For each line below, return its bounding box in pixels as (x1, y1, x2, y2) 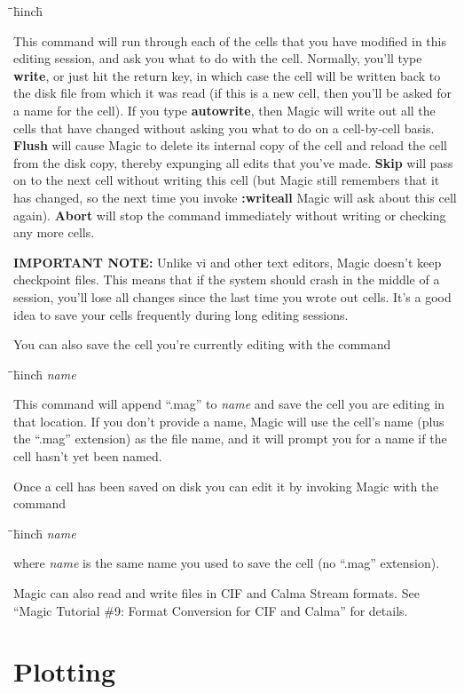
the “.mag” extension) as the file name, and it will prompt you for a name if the (13, 429, 447, 448)
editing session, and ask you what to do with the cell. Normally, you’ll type (13, 49, 422, 68)
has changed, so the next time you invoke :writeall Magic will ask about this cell (13, 187, 457, 206)
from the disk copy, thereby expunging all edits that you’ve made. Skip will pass (13, 153, 453, 172)
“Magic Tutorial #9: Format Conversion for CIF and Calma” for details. (13, 601, 408, 619)
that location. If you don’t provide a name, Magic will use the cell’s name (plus (13, 411, 444, 430)
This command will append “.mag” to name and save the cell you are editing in (13, 395, 445, 413)
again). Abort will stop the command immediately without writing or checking (13, 205, 446, 224)
